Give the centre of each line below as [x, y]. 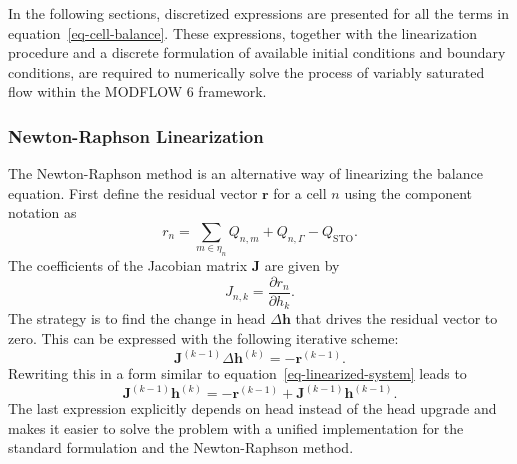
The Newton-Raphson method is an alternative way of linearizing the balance [245, 173]
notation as [42, 212]
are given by [302, 265]
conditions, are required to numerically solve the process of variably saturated [246, 71]
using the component [408, 192]
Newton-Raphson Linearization [136, 135]
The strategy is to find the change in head [137, 318]
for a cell [300, 192]
